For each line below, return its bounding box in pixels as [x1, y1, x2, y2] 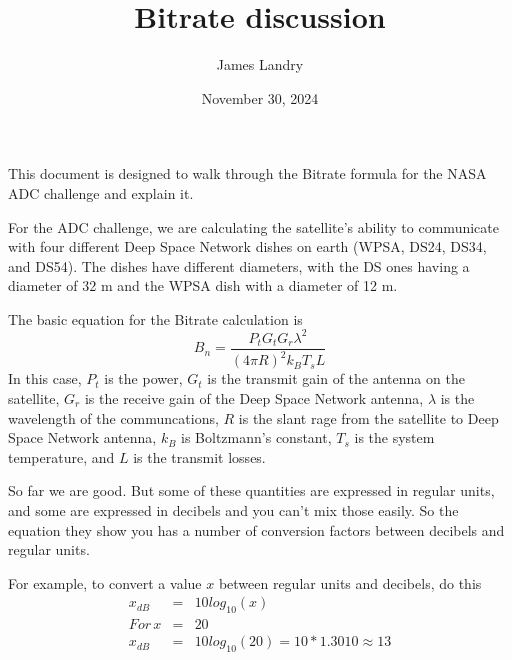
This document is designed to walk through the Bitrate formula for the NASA [8, 163, 487, 184]
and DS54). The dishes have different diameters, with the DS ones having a [8, 255, 470, 276]
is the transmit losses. [133, 446, 266, 467]
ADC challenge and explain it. [8, 182, 194, 203]
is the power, [104, 368, 183, 389]
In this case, [8, 368, 82, 389]
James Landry [216, 54, 304, 75]
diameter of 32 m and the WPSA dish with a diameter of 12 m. [8, 275, 398, 296]
